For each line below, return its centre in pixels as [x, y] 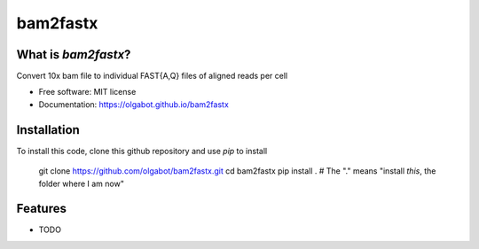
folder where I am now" [81, 183]
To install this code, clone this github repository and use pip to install [142, 151]
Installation [48, 130]
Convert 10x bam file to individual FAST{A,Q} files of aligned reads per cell [152, 76]
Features [41, 209]
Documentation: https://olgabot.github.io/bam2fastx [134, 104]
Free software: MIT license [87, 92]
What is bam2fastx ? [74, 54]
